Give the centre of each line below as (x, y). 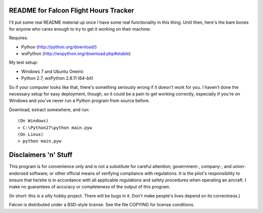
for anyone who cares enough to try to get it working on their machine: (80, 29)
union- (239, 166)
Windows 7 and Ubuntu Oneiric (53, 71)
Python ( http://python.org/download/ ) (59, 47)
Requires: (19, 38)
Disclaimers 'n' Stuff (41, 155)
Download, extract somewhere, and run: (49, 110)
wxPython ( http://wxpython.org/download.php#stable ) (76, 54)
